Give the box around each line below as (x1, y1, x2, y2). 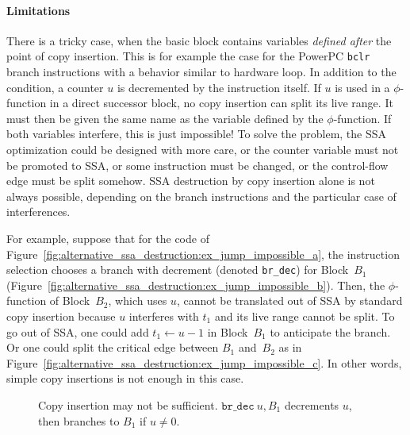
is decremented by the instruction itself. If (117, 79, 321, 95)
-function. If (333, 110, 392, 126)
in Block (207, 323, 248, 340)
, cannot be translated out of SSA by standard (176, 292, 403, 309)
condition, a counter (6, 79, 104, 95)
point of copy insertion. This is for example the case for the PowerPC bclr (6, 48, 370, 64)
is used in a (335, 79, 390, 95)
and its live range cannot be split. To (214, 308, 395, 325)
